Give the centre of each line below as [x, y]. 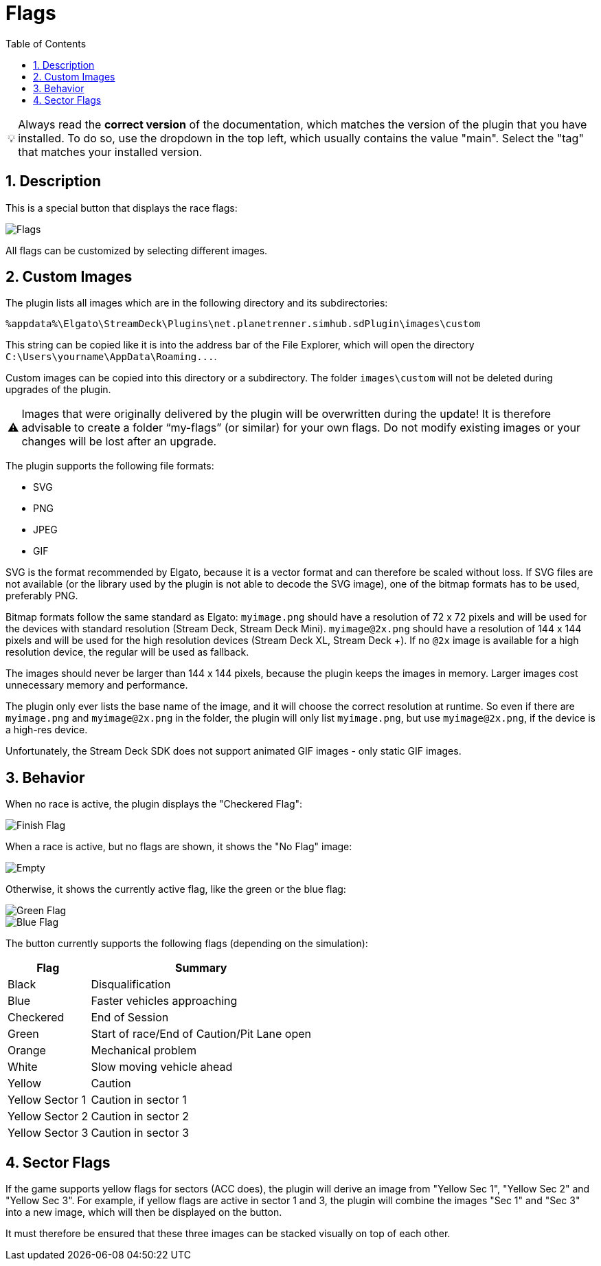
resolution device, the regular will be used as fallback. [127, 652]
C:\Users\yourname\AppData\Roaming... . [111, 357]
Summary [201, 968]
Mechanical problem [144, 1051]
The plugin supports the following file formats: [110, 466]
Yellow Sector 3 [48, 1133]
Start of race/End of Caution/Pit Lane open [201, 1034]
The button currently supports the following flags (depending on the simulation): [187, 944]
